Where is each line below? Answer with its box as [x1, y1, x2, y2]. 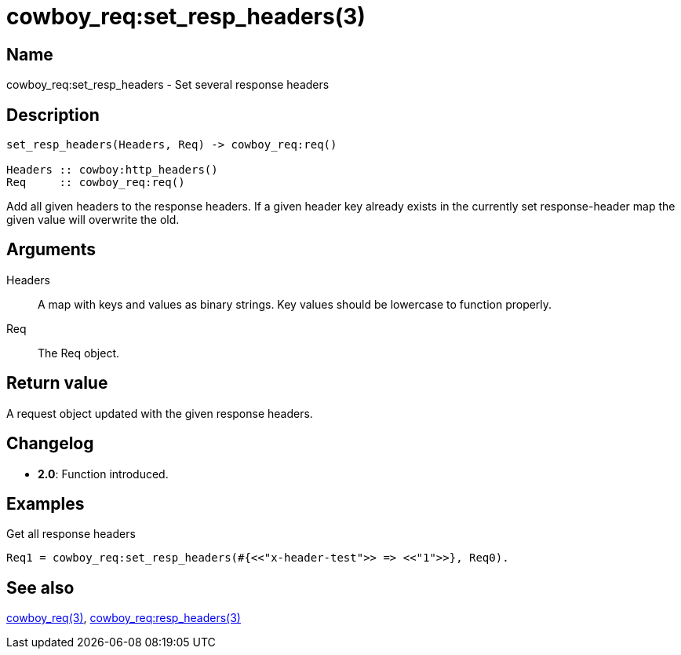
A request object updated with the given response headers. [6, 406, 313, 420]
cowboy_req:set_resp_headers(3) [6, 3, 366, 30]
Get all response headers [6, 527, 136, 541]
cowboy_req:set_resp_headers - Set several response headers [6, 78, 330, 92]
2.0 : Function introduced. [38, 467, 169, 481]
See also [6, 577, 75, 598]
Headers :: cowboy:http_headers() [6, 163, 218, 177]
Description [6, 104, 100, 125]
